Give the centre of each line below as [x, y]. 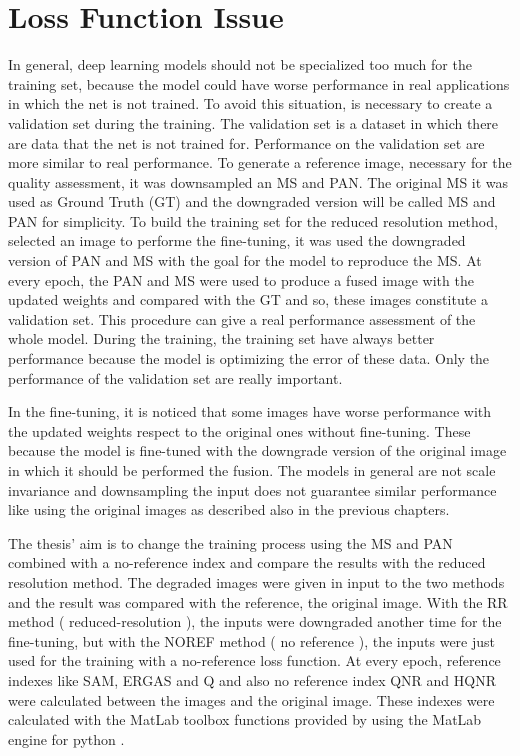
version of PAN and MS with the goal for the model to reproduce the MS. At [245, 260]
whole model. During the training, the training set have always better [221, 338]
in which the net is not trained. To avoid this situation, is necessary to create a [250, 103]
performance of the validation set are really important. [175, 377]
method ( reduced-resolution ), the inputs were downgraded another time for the [255, 621]
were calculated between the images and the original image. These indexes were [251, 699]
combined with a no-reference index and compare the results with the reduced [247, 562]
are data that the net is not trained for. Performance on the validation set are [246, 142]
